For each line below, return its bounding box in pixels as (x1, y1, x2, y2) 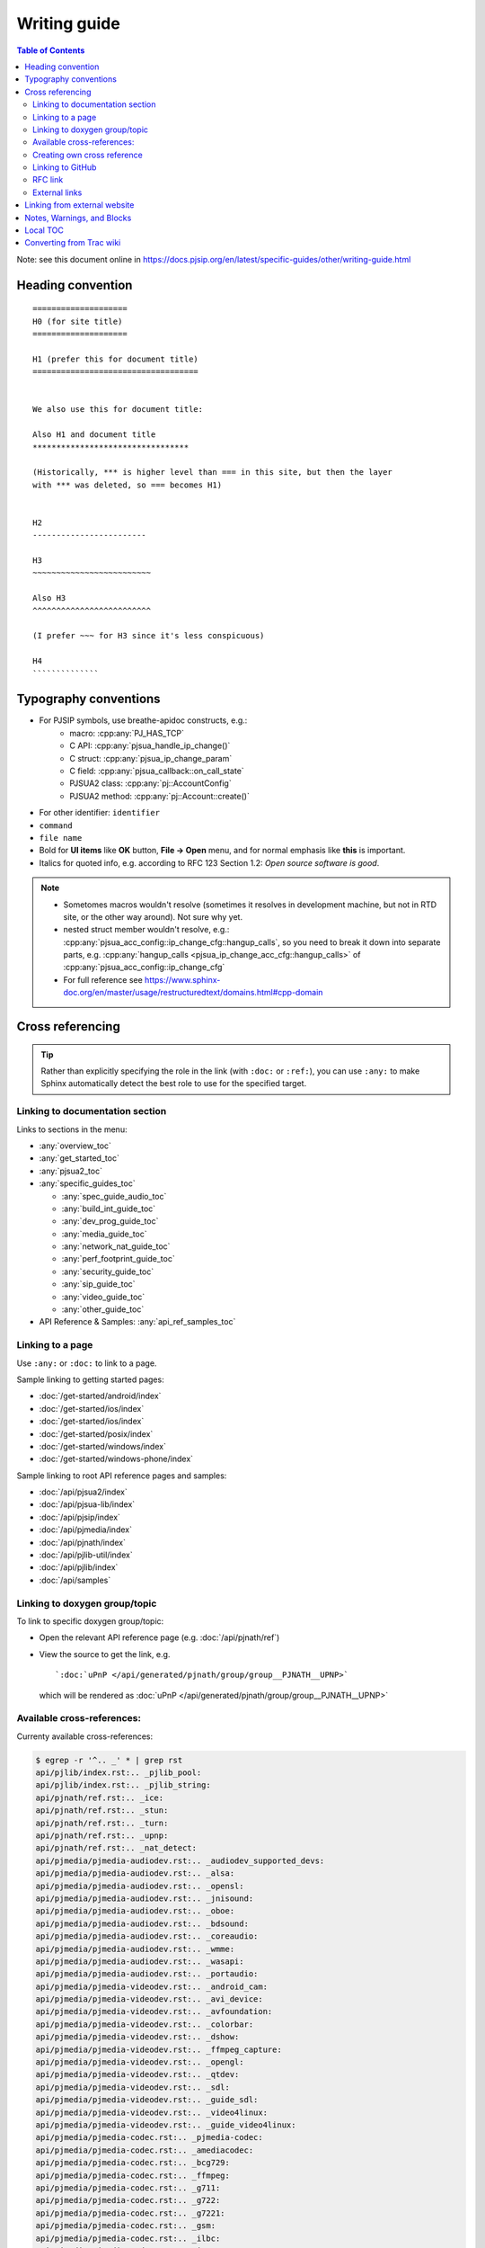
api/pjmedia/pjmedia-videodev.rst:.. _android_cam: (35, 1981, 269, 1992)
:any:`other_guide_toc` (61, 1304, 145, 1315)
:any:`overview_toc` (39, 1140, 112, 1151)
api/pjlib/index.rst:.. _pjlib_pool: (35, 1768, 202, 1778)
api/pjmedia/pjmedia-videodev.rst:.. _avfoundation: (35, 2006, 273, 2017)
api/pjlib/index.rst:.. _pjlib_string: (35, 1780, 211, 1790)
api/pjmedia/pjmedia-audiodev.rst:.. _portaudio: (35, 1969, 259, 1979)
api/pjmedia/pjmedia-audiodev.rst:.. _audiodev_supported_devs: (35, 1855, 325, 1866)
